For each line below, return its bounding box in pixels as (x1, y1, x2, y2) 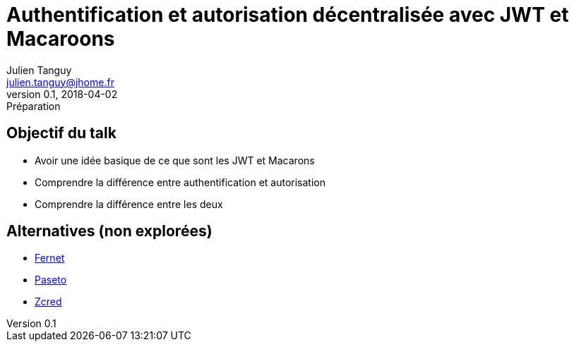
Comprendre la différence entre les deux (35, 197, 223, 210)
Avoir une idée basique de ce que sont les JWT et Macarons (35, 154, 315, 166)
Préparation (6, 99, 61, 112)
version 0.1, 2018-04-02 (6, 87, 118, 100)
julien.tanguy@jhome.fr (6, 75, 114, 88)
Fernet (35, 252, 65, 264)
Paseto (35, 274, 67, 286)
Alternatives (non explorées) (6, 222, 213, 241)
